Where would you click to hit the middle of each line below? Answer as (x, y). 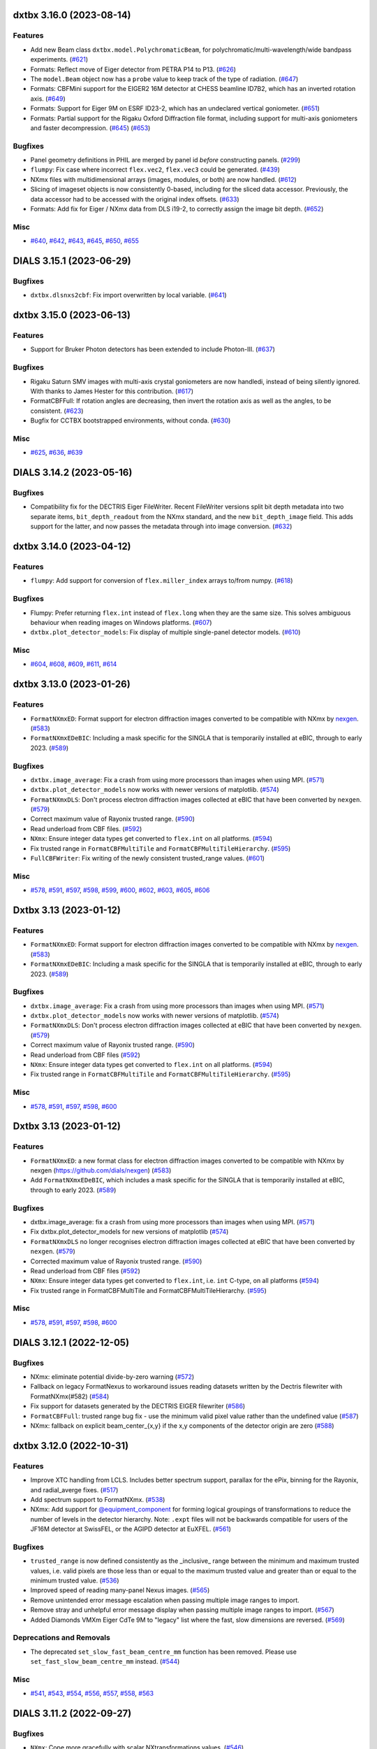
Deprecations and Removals (62, 1638)
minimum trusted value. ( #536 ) (75, 1580)
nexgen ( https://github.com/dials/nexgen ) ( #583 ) (101, 1170)
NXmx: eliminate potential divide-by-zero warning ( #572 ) (112, 1377)
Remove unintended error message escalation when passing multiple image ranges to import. (165, 1600)
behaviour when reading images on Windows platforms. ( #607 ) (121, 622)
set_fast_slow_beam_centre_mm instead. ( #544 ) (105, 1662)
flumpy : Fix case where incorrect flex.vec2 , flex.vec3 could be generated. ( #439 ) (155, 170)
